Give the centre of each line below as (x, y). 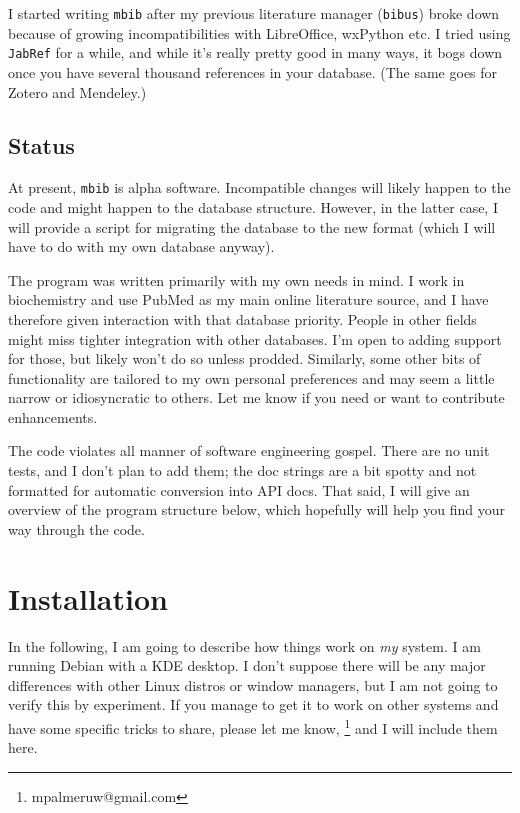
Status (41, 145)
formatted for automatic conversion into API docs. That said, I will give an (239, 489)
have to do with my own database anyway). (141, 246)
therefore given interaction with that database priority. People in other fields (242, 318)
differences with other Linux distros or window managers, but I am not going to (253, 684)
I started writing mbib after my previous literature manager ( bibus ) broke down (254, 13)
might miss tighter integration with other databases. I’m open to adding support (255, 338)
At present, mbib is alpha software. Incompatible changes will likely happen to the (259, 187)
